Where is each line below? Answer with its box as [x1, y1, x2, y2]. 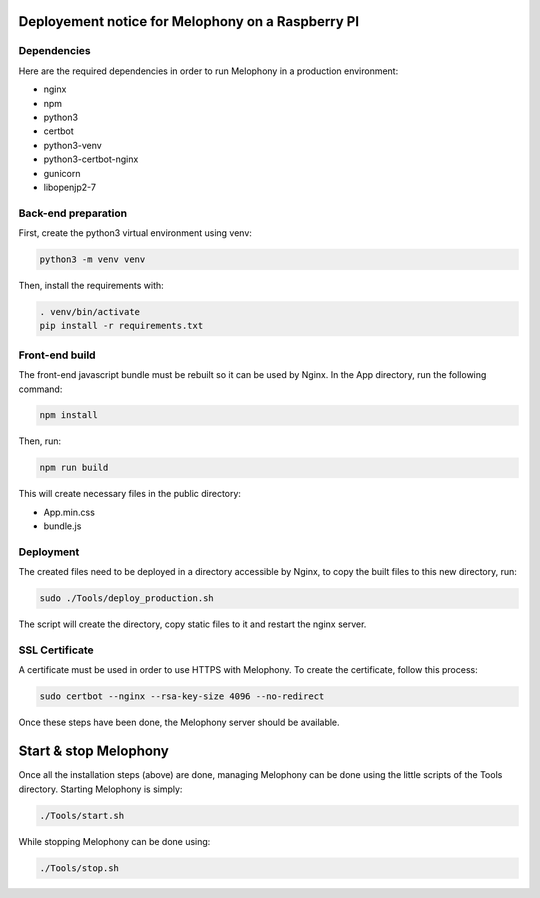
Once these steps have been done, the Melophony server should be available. [18, 716, 340, 729]
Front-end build [18, 348, 96, 362]
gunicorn [43, 167, 81, 179]
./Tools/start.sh [39, 810, 125, 821]
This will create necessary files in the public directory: [18, 488, 242, 500]
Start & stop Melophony [18, 743, 169, 760]
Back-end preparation [18, 206, 128, 220]
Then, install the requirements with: [18, 280, 164, 291]
